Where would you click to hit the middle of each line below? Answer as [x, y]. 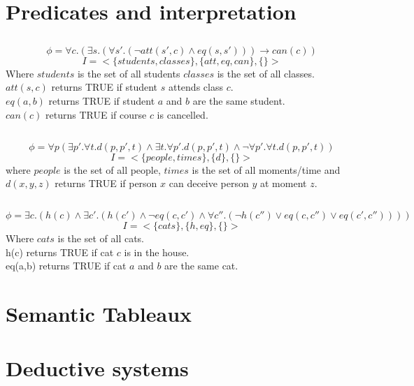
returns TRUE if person [106, 183]
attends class [195, 87]
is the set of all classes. [266, 73]
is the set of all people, [112, 169]
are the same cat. [201, 266]
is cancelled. [183, 114]
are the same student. [239, 100]
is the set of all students [129, 73]
